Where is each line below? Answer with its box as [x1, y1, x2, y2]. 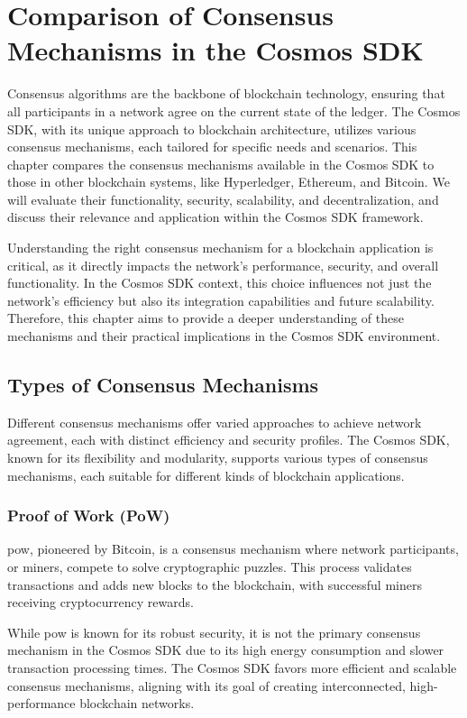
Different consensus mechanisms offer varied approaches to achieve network [7, 412, 422, 431]
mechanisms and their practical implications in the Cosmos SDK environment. [7, 327, 441, 345]
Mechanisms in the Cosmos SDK [7, 32, 424, 69]
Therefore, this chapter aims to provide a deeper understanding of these [7, 308, 404, 327]
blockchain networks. [79, 694, 195, 713]
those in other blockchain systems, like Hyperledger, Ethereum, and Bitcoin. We [7, 172, 450, 191]
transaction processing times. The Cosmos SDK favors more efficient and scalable [7, 658, 457, 677]
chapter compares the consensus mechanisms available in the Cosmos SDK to [7, 154, 435, 173]
